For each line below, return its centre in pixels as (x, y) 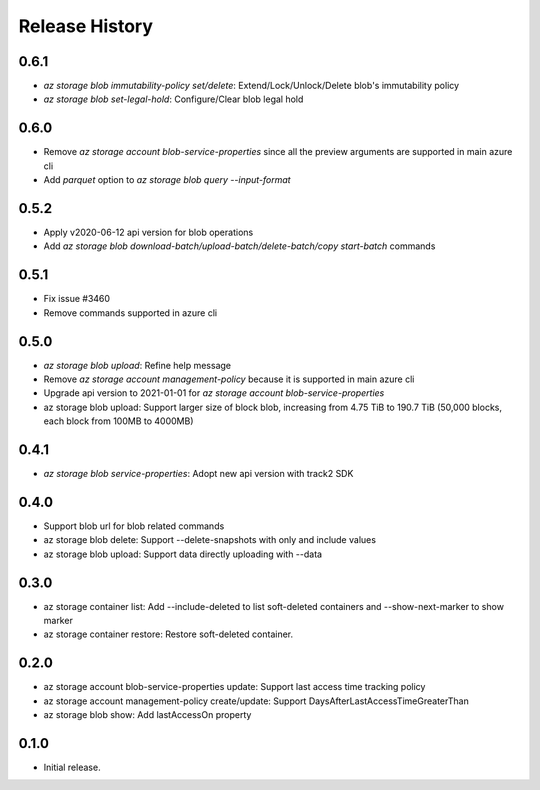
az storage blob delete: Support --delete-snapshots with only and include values (210, 540)
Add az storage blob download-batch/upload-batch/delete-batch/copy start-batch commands (239, 246)
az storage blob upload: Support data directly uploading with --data (183, 554)
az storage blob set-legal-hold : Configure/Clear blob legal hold (173, 99)
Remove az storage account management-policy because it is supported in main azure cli (229, 379)
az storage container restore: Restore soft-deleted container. (168, 634)
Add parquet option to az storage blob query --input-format (167, 180)
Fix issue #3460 (76, 299)
